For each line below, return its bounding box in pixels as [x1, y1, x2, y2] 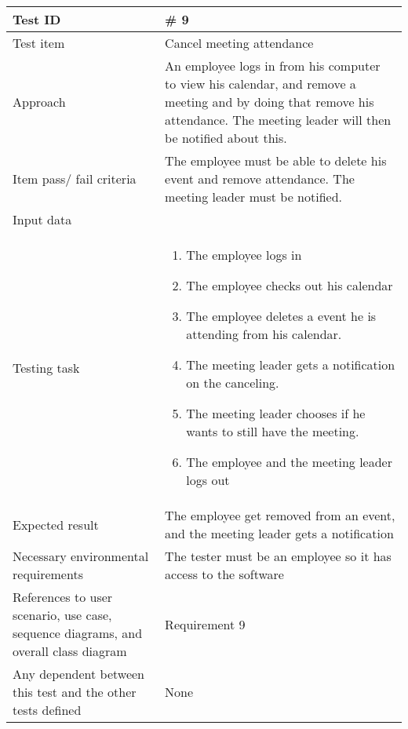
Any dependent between [13, 665, 145, 683]
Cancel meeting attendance [165, 34, 314, 52]
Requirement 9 [165, 614, 246, 633]
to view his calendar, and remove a [165, 75, 356, 93]
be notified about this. [165, 129, 287, 147]
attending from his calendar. [186, 325, 342, 343]
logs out [186, 471, 230, 489]
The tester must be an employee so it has [165, 547, 392, 565]
